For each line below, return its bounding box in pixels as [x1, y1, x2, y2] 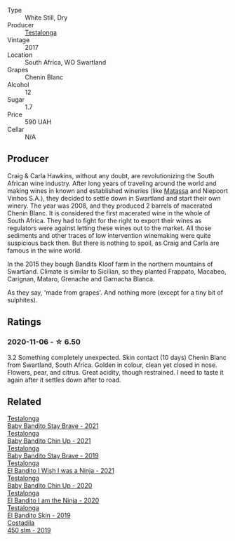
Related [7, 396, 42, 408]
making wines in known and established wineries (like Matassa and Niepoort [7, 186, 229, 195]
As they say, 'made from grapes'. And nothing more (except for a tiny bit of [7, 288, 223, 297]
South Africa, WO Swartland [25, 58, 107, 66]
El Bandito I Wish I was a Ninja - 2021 [7, 467, 114, 475]
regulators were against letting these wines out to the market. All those [7, 224, 212, 232]
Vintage [7, 36, 30, 44]
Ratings [7, 316, 42, 328]
